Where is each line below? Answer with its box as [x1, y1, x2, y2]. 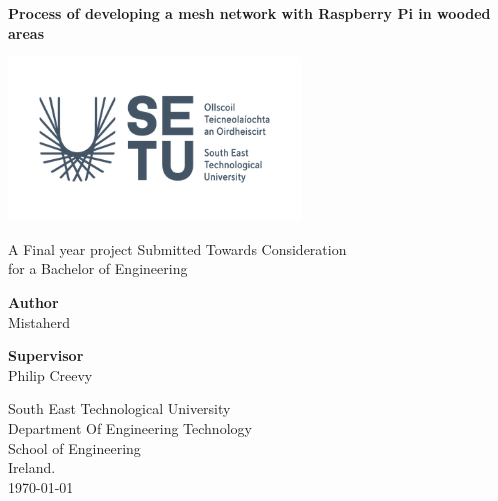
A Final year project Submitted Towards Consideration [8, 238, 347, 259]
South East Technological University [8, 398, 231, 419]
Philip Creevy [8, 364, 93, 385]
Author [8, 292, 59, 312]
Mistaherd [8, 311, 70, 332]
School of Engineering [8, 437, 141, 458]
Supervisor [8, 345, 84, 366]
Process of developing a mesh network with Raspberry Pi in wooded [8, 3, 491, 23]
